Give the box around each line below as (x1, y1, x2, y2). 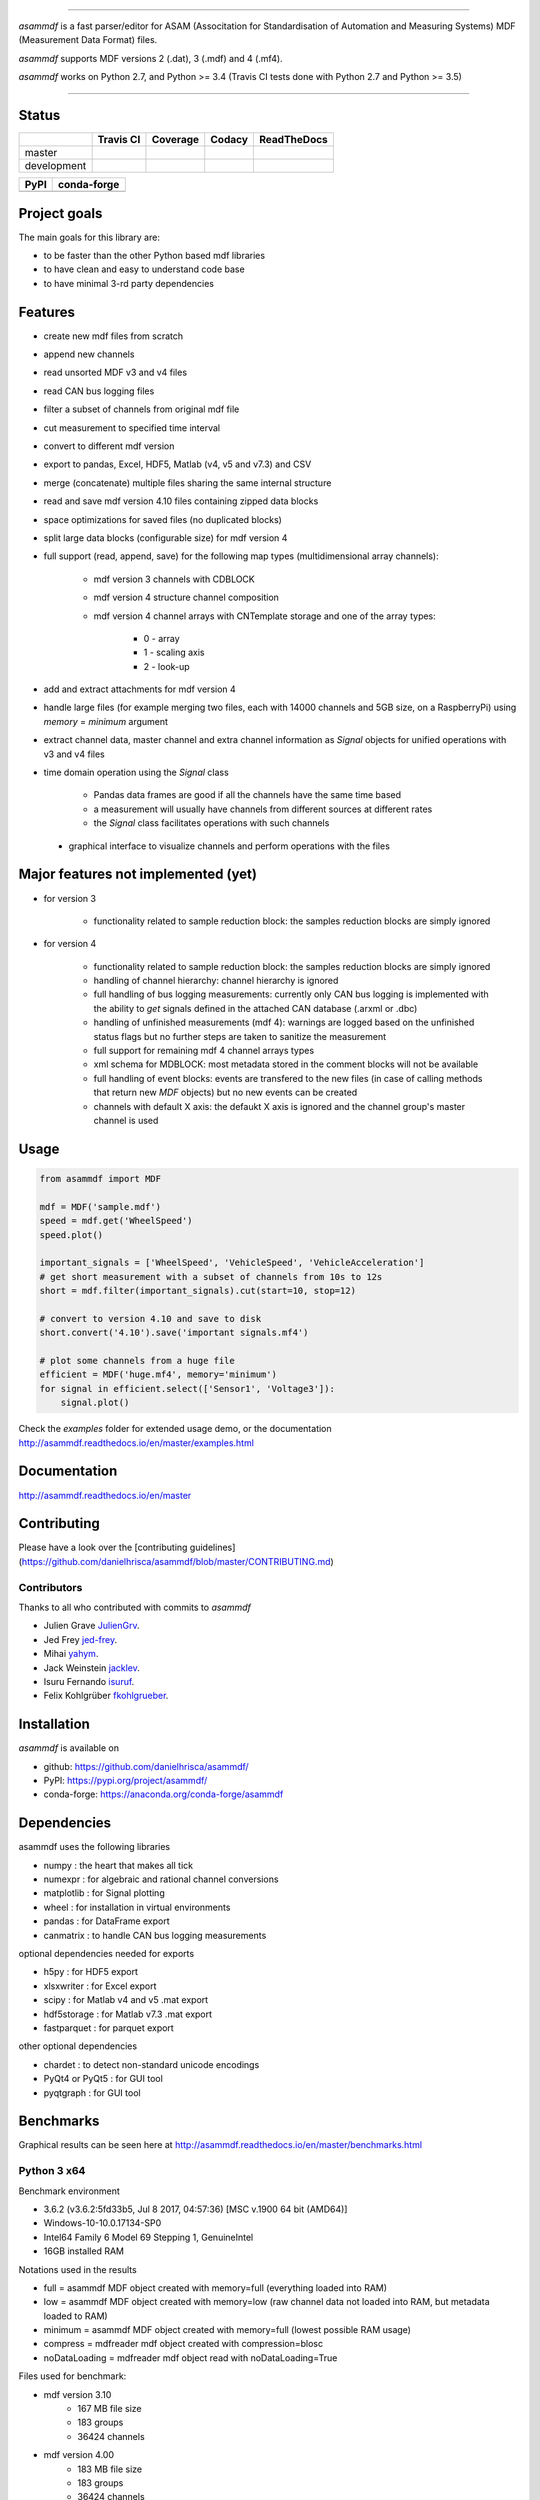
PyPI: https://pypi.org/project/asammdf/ (43, 1774, 208, 1786)
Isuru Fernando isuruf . (43, 1675, 135, 1687)
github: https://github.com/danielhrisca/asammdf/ (43, 1760, 249, 1772)
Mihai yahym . (43, 1648, 99, 1660)
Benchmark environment (18, 2185, 120, 2197)
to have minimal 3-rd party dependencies (43, 277, 215, 289)
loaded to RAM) (43, 2310, 109, 2322)
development (24, 159, 87, 173)
